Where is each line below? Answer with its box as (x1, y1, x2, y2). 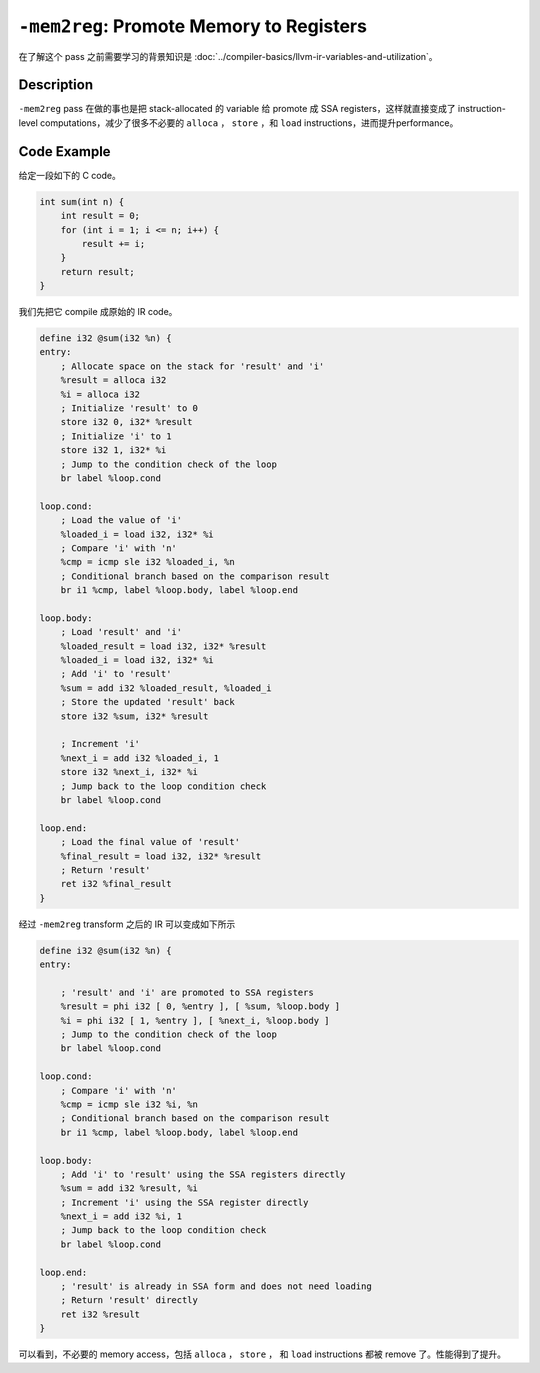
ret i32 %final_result (60, 878, 172, 890)
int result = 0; (60, 210, 140, 222)
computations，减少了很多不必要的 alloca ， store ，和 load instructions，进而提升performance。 (40, 116, 459, 129)
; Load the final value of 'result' (60, 836, 240, 848)
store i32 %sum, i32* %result (60, 710, 209, 722)
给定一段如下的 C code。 (18, 169, 122, 181)
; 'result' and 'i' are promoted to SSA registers (60, 986, 314, 998)
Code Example (18, 143, 111, 160)
